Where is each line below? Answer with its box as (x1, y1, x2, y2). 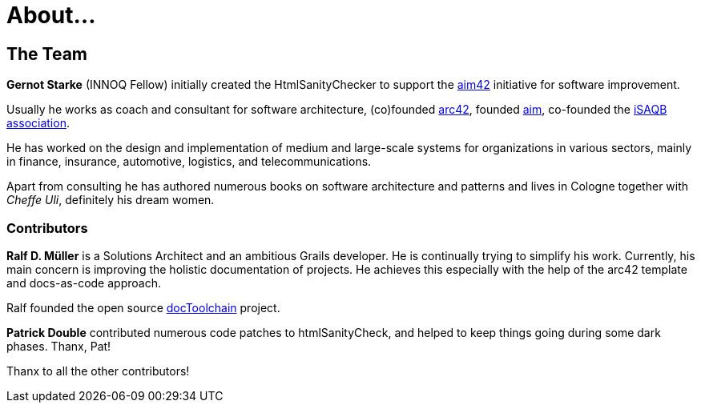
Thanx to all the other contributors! (6, 363, 190, 378)
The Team (6, 43, 88, 64)
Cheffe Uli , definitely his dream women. (6, 193, 215, 207)
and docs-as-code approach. (6, 275, 161, 290)
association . (6, 116, 70, 130)
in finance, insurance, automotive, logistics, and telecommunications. (6, 154, 372, 169)
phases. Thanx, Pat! (6, 339, 111, 353)
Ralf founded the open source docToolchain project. (6, 300, 280, 315)
